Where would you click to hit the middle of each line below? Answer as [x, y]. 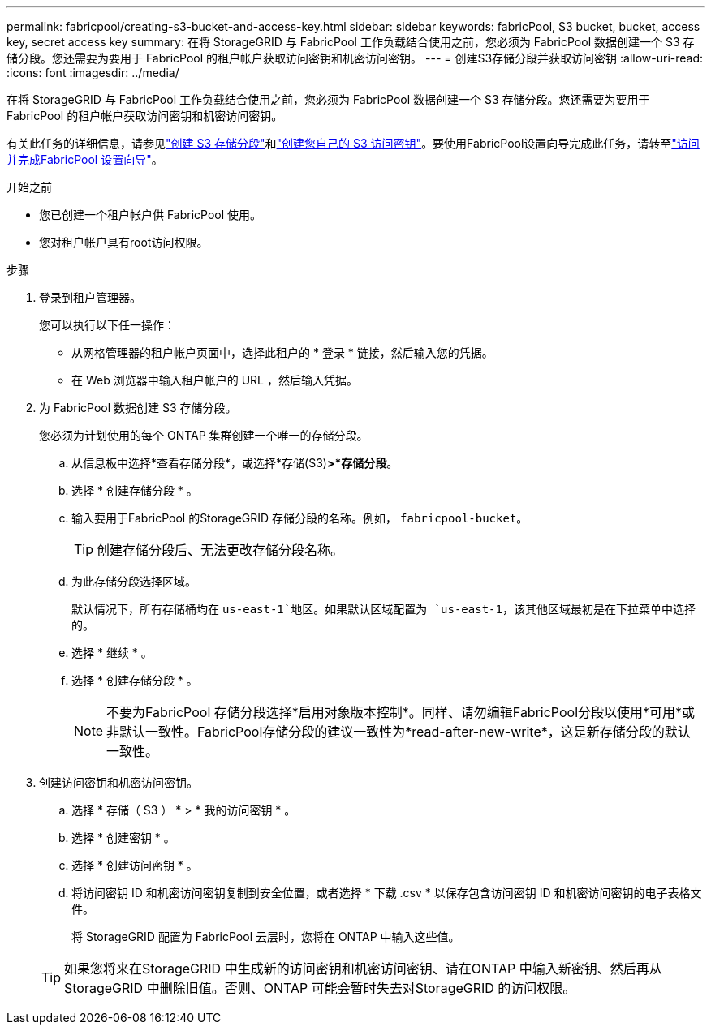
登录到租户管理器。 [90, 297]
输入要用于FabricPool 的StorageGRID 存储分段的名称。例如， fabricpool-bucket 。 [300, 518]
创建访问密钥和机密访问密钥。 [118, 782]
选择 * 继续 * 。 [112, 653]
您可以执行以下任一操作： [107, 325]
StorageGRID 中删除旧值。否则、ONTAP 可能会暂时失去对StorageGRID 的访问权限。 [320, 988]
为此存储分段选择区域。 [134, 581]
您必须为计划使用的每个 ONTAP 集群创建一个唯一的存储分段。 [204, 435]
